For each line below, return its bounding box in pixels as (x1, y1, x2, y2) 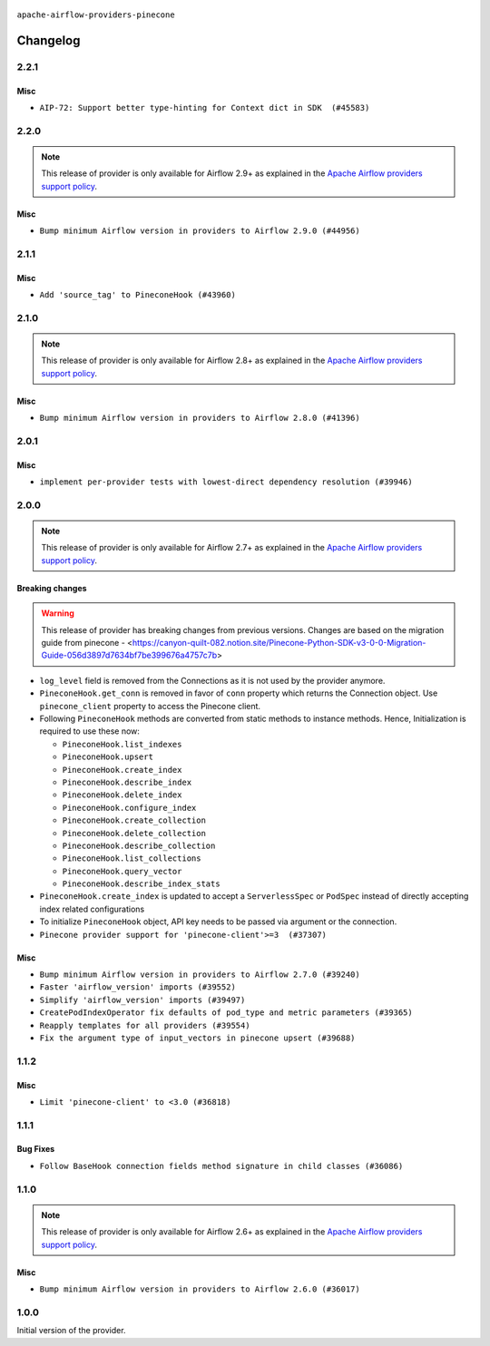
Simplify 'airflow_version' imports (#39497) (39, 994, 246, 1005)
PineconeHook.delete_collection (62, 828, 206, 838)
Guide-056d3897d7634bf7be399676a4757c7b (41, 649, 218, 661)
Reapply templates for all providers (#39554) (39, 1020, 250, 1030)
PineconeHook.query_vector (62, 866, 182, 876)
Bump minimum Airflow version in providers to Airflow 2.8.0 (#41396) (39, 413, 360, 424)
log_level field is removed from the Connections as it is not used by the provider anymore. (39, 675, 386, 686)
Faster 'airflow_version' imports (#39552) (39, 982, 236, 992)
